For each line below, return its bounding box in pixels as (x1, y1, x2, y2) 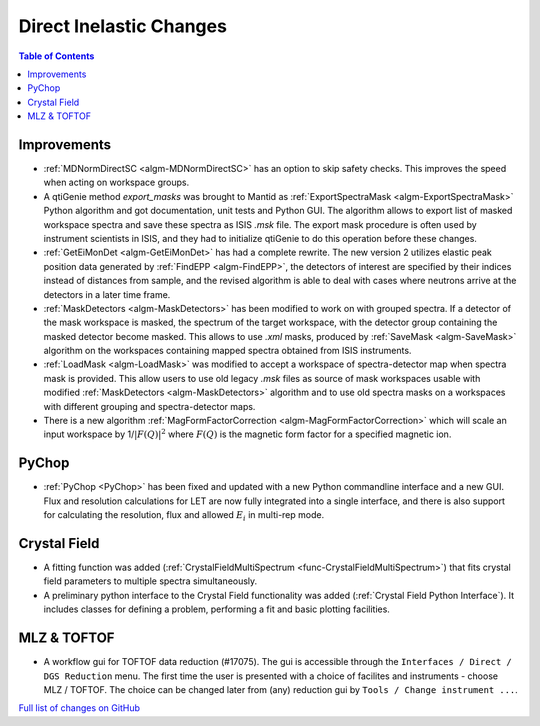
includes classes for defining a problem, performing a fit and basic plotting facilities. (43, 603, 390, 615)
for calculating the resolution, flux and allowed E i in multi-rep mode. (43, 509, 325, 523)
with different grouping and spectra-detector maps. (43, 400, 256, 412)
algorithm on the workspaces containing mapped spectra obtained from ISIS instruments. (43, 345, 412, 357)
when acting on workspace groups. (43, 176, 190, 189)
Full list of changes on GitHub (18, 702, 140, 714)
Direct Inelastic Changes (18, 15, 227, 37)
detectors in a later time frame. (43, 288, 171, 300)
